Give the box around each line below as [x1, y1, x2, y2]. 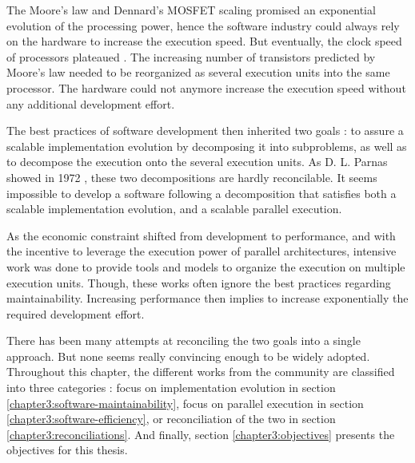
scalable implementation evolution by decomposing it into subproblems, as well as [6, 137, 407, 154]
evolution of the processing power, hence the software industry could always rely [6, 17, 400, 34]
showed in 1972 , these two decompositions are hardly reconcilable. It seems [6, 168, 377, 185]
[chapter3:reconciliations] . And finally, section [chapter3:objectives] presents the [6, 425, 395, 442]
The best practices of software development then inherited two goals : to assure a [6, 122, 404, 139]
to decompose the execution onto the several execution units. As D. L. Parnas [6, 153, 388, 170]
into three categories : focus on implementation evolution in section [6, 379, 336, 396]
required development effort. [6, 305, 145, 322]
